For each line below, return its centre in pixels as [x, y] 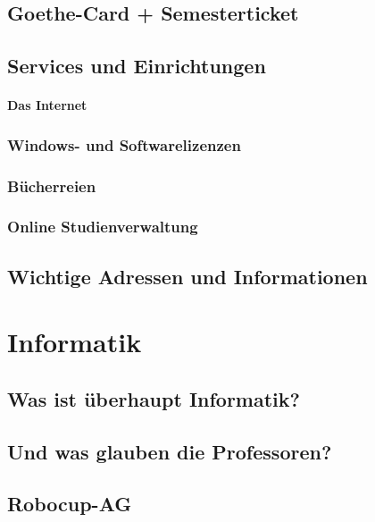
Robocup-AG [70, 504]
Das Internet [47, 105]
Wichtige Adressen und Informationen [187, 276]
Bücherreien [52, 185]
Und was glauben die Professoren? [170, 451]
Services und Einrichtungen [137, 66]
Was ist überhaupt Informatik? [154, 398]
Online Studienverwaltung [103, 227]
